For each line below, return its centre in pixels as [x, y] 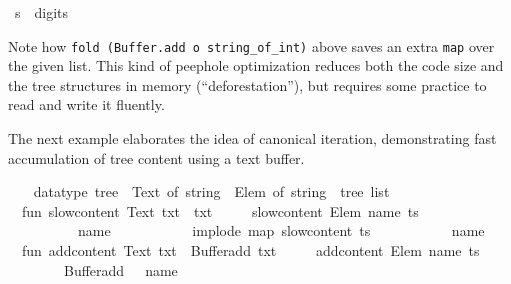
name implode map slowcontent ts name [281, 230]
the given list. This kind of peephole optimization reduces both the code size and [256, 65]
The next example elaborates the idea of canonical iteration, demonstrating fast [252, 138]
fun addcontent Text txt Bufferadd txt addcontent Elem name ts [250, 250]
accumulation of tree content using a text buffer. [156, 157]
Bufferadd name [120, 269]
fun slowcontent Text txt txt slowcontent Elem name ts [220, 210]
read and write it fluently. [86, 104]
